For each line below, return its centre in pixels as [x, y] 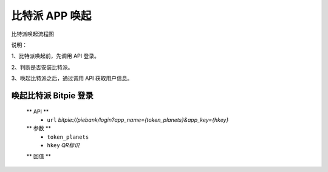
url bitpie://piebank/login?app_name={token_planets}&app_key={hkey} [138, 120]
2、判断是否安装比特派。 [42, 67]
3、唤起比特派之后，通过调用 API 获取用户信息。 [72, 78]
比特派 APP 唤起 [51, 16]
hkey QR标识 [63, 145]
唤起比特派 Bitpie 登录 [52, 95]
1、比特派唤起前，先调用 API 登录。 [55, 56]
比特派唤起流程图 [32, 34]
